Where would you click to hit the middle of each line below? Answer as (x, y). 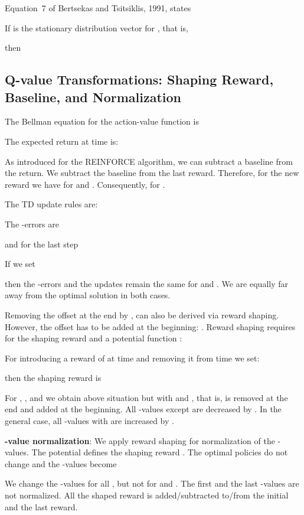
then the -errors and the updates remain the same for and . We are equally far (147, 283)
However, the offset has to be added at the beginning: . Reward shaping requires (150, 326)
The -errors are (32, 224)
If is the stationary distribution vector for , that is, (97, 27)
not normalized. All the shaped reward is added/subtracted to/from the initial (147, 495)
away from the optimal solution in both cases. (88, 295)
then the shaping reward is (53, 378)
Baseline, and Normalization (93, 97)
